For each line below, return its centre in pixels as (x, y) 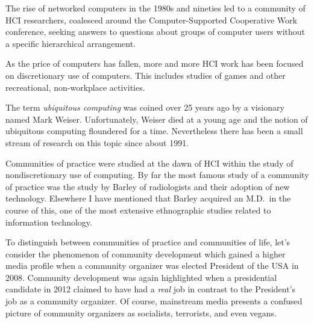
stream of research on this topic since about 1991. (97, 142)
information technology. (49, 222)
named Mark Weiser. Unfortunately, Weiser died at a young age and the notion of (157, 119)
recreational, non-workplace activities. (75, 87)
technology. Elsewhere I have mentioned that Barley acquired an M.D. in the (148, 198)
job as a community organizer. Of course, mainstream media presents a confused (154, 301)
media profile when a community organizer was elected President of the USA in (152, 266)
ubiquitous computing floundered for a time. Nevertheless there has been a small (154, 131)
